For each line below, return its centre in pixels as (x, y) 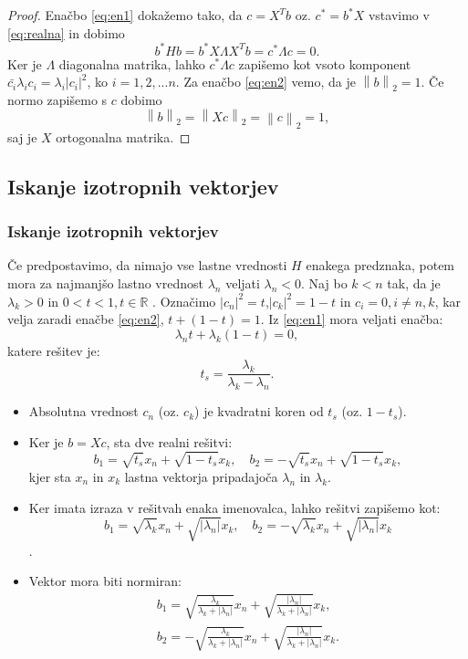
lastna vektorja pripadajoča (201, 476)
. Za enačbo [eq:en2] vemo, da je (265, 82)
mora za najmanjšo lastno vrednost (105, 282)
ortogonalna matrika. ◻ (123, 136)
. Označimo (184, 301)
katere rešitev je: (54, 350)
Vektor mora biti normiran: (105, 581)
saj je (22, 136)
